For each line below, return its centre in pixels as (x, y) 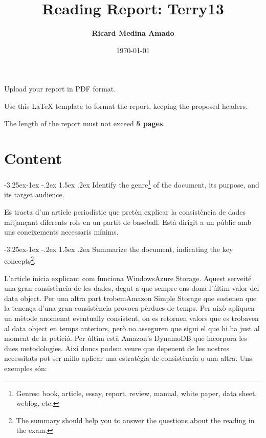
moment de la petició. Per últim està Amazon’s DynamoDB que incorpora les (126, 338)
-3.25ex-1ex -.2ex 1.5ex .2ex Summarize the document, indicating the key (119, 249)
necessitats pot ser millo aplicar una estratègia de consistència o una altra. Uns (128, 358)
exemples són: (26, 368)
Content (33, 158)
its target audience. (34, 194)
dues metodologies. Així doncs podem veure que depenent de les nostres (117, 348)
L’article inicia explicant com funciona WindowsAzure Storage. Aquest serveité (128, 278)
